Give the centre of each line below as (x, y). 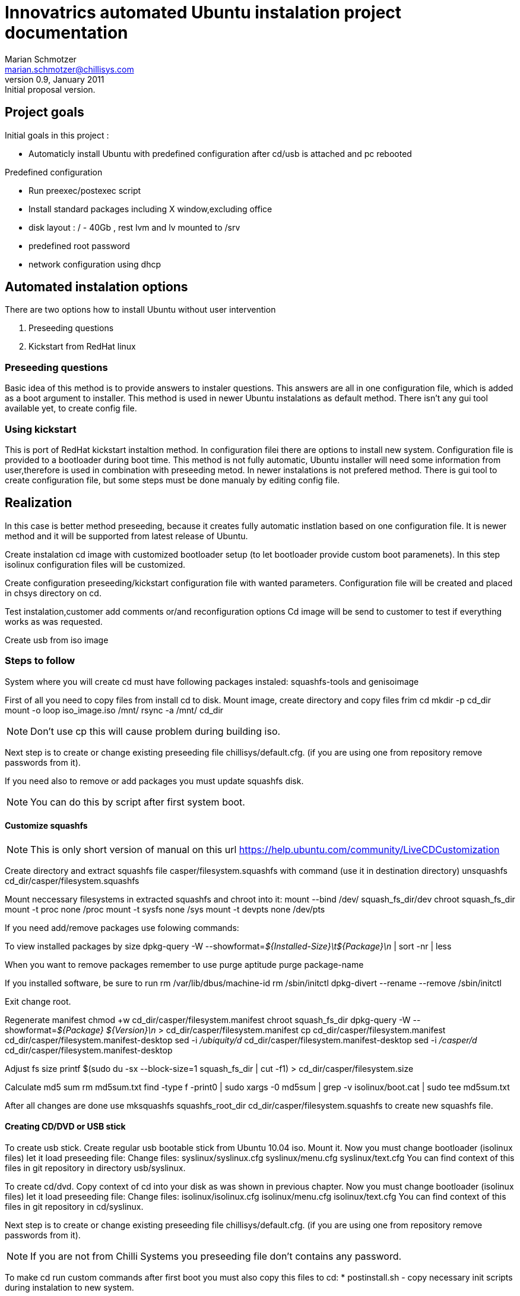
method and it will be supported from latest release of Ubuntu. (126, 536)
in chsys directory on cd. (53, 593)
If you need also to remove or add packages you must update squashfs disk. (154, 781)
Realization (39, 503)
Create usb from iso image (57, 640)
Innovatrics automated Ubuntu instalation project (203, 12)
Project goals (45, 112)
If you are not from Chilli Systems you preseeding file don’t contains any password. (216, 1256)
